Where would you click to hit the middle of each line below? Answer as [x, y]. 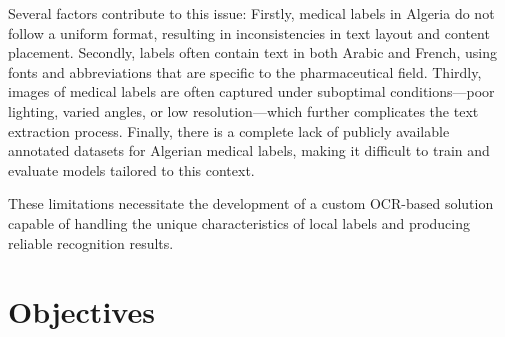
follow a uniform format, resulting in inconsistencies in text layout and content [249, 32]
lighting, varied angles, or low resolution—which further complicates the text [243, 110]
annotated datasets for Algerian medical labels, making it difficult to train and [249, 150]
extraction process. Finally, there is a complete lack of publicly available [229, 130]
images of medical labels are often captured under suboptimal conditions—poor [251, 91]
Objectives [81, 311]
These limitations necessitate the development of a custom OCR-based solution [251, 203]
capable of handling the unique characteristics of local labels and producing [239, 222]
